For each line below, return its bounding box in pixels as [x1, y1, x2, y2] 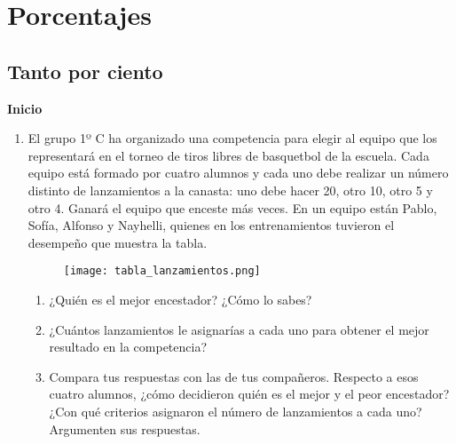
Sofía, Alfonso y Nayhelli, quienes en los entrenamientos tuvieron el [28, 216, 395, 234]
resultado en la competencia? [49, 337, 208, 356]
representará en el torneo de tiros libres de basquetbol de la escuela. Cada [28, 146, 429, 164]
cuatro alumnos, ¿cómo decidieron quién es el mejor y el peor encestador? [49, 385, 450, 403]
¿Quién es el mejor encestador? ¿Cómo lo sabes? [49, 289, 312, 308]
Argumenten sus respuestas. [49, 419, 200, 438]
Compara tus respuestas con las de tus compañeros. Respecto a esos [49, 367, 419, 385]
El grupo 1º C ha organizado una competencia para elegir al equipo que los [28, 129, 437, 147]
